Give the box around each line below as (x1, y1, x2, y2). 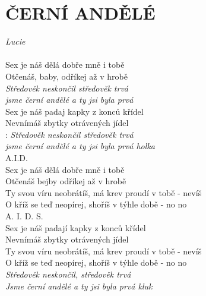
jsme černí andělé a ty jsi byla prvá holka (5, 140, 155, 152)
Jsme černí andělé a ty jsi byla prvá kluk (5, 279, 153, 292)
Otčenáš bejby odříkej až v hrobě (5, 175, 126, 187)
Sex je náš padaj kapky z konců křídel (5, 105, 144, 117)
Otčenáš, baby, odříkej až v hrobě (5, 70, 128, 82)
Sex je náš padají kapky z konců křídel (5, 221, 146, 234)
